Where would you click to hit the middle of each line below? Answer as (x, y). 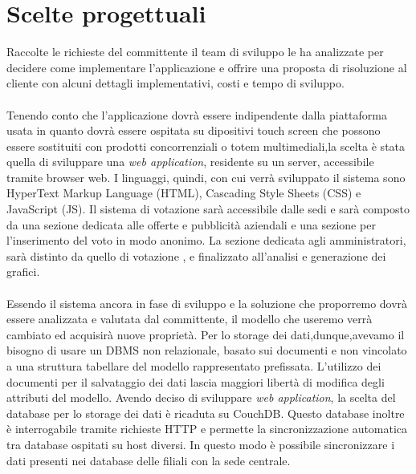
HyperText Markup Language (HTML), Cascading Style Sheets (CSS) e (184, 193)
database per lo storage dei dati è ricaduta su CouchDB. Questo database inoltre (206, 413)
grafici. (23, 271)
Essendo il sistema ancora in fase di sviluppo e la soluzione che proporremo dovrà (207, 303)
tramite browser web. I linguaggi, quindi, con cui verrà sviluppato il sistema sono (206, 177)
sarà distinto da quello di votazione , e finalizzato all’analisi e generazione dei (196, 255)
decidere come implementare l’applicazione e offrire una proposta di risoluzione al (207, 67)
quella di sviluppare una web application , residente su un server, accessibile (190, 162)
